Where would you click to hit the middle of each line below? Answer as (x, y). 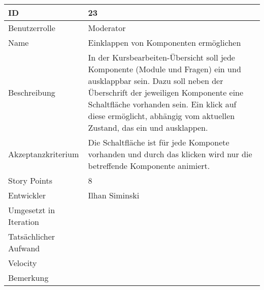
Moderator (107, 28)
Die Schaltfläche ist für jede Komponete (159, 142)
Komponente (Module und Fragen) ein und (164, 69)
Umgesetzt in (32, 210)
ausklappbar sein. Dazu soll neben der (156, 81)
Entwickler (27, 195)
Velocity (23, 263)
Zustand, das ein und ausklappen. (148, 127)
